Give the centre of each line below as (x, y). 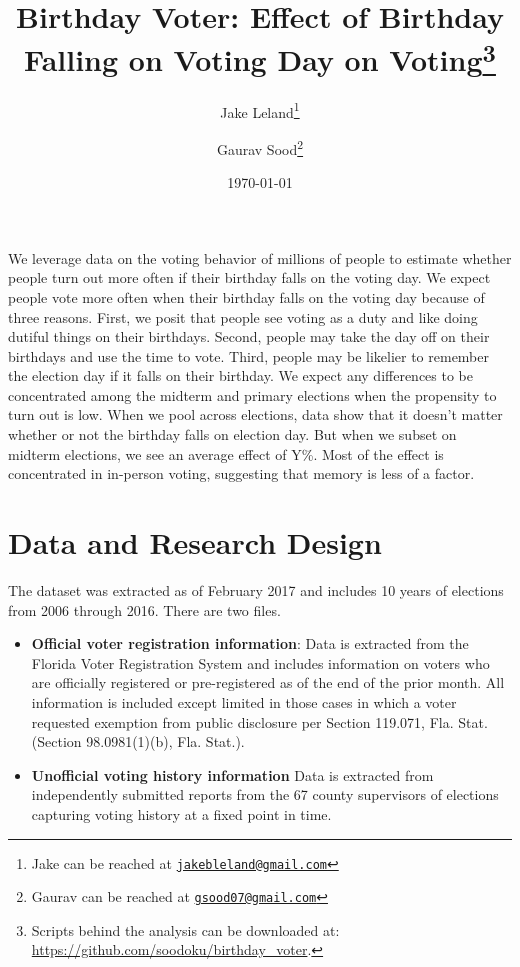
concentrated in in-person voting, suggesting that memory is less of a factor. (241, 473)
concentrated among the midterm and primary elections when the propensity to (252, 394)
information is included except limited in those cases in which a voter (244, 701)
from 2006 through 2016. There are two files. (144, 609)
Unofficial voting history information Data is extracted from (232, 774)
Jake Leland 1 (260, 110)
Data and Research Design (195, 542)
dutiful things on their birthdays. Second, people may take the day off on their (249, 336)
